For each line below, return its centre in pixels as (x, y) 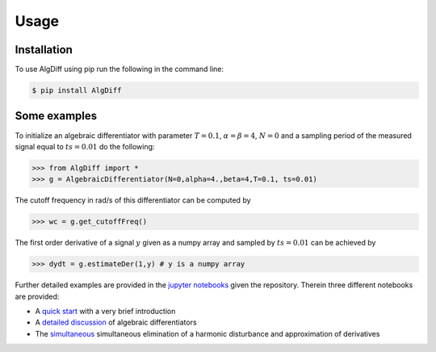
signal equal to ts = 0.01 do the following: (85, 146)
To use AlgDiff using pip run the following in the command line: (119, 69)
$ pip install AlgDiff (77, 90)
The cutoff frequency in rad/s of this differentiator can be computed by (133, 200)
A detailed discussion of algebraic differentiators (116, 322)
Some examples (56, 116)
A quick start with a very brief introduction (105, 312)
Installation (44, 50)
